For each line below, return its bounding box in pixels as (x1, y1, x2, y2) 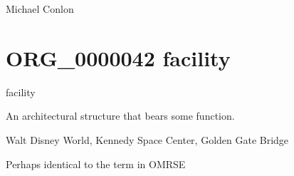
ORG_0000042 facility (6, 43, 231, 72)
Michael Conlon (6, 1, 74, 16)
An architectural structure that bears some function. (6, 108, 235, 123)
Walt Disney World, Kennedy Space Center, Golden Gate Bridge (6, 132, 289, 147)
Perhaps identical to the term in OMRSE (6, 156, 186, 171)
